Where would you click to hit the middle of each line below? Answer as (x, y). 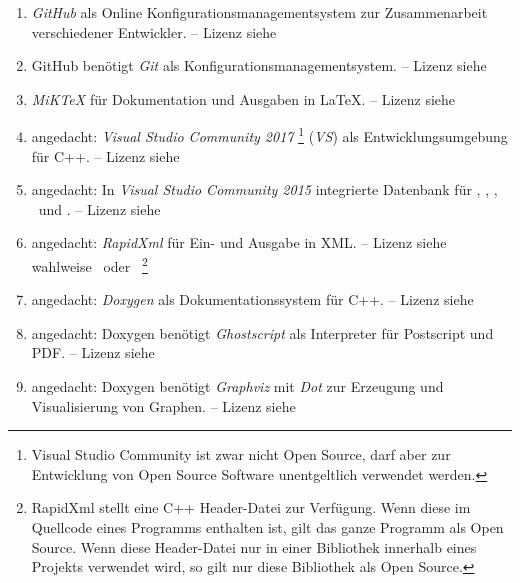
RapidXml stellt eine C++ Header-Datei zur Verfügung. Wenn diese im (251, 507)
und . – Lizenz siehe (99, 208)
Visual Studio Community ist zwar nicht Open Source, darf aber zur (241, 454)
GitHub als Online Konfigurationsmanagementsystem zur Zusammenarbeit (259, 12)
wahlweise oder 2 (89, 264)
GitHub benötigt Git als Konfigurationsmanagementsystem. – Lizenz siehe (259, 65)
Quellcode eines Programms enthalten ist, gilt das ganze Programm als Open (267, 527)
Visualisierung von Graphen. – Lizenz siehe (163, 405)
